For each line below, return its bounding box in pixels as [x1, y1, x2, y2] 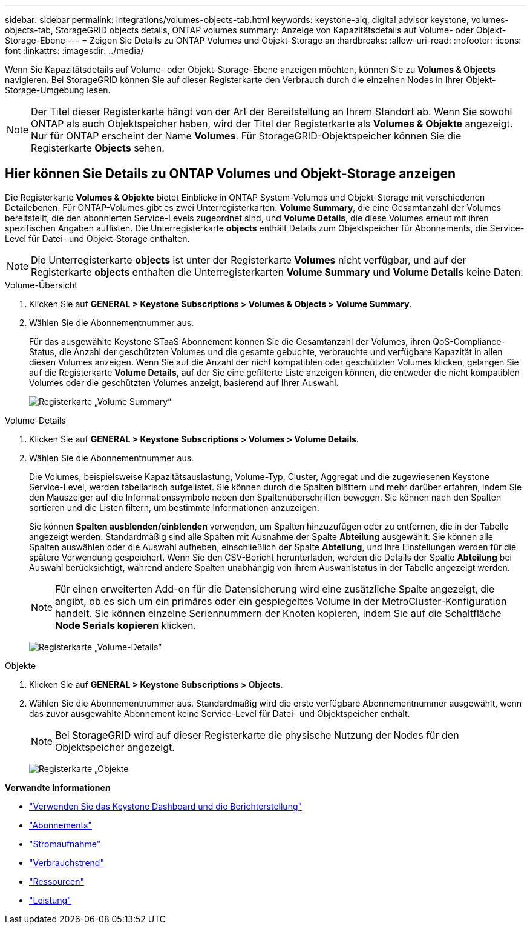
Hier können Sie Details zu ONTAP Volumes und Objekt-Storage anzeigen [5, 166, 456, 182]
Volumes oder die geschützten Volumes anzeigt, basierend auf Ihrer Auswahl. [29, 377, 339, 388]
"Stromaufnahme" [29, 838, 101, 849]
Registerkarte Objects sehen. [31, 142, 165, 154]
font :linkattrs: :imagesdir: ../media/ [5, 45, 144, 56]
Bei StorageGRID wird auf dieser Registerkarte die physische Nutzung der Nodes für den [55, 728, 459, 741]
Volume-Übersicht [5, 279, 77, 290]
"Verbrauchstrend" [29, 857, 104, 868]
